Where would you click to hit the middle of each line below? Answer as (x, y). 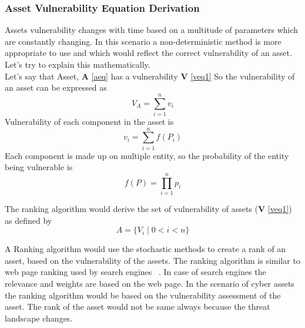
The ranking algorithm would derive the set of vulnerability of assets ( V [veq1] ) (148, 208)
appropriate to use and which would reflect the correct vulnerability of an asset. (148, 53)
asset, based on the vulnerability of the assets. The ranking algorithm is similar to (152, 260)
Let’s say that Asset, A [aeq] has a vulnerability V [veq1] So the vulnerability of (150, 76)
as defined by (29, 220)
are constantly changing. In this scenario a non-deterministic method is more (143, 41)
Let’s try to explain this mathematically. (78, 64)
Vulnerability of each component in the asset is (89, 121)
